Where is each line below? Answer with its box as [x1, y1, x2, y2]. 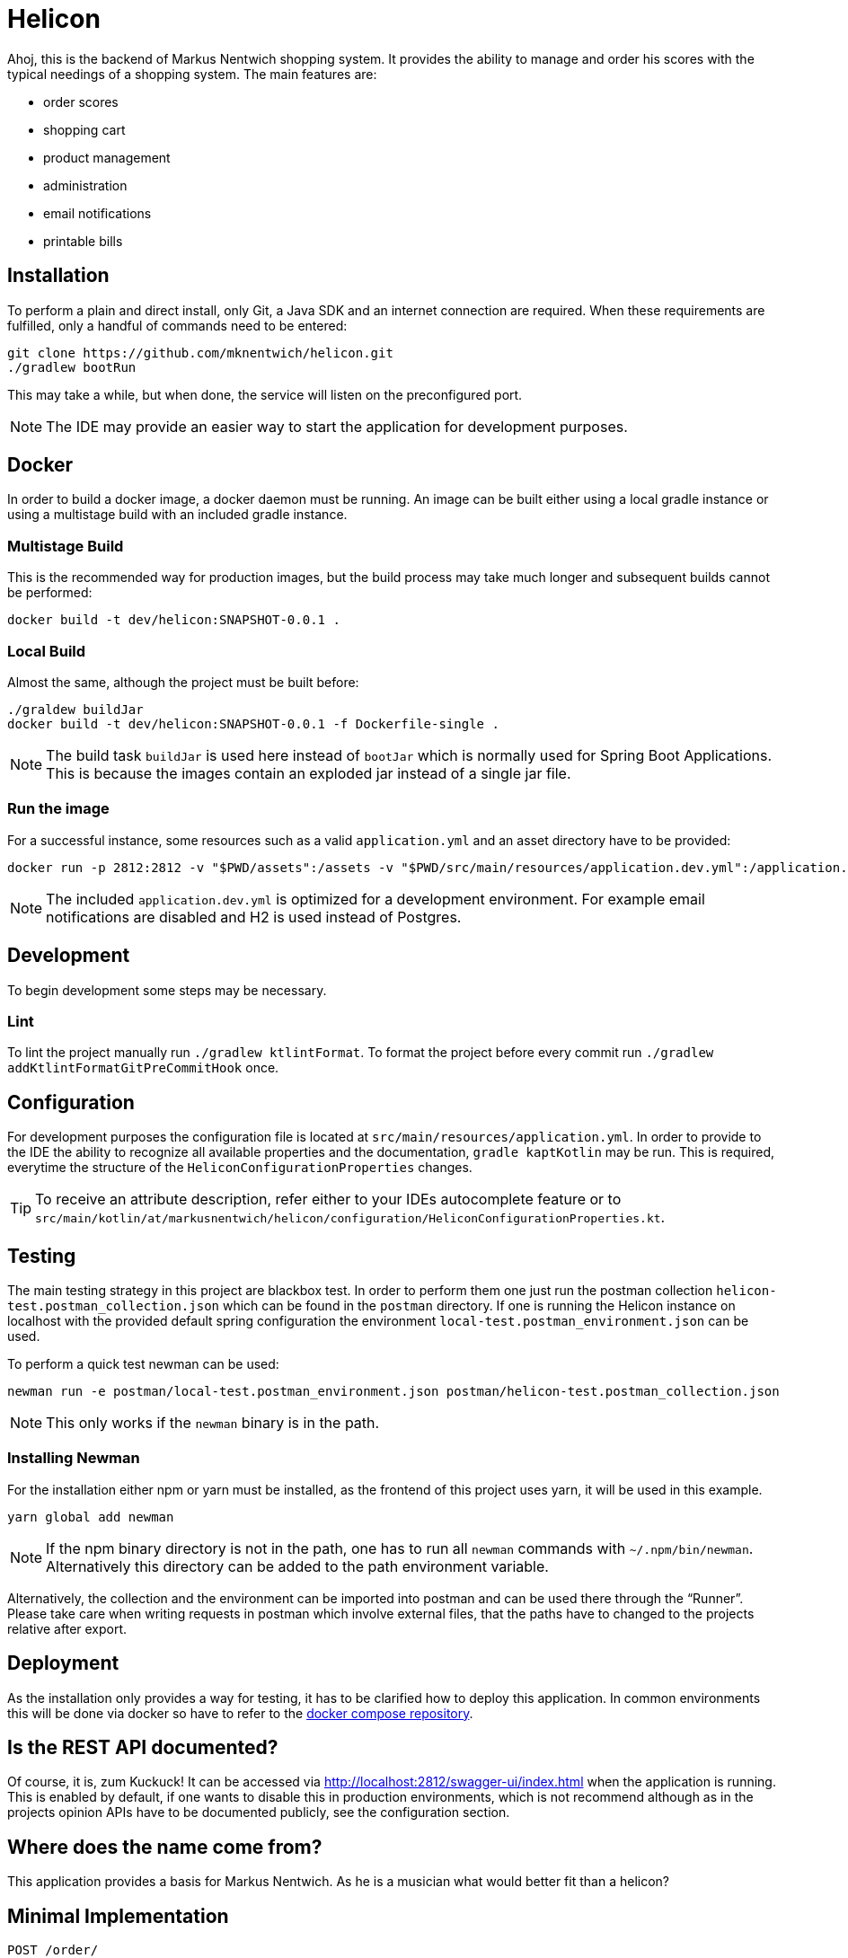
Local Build [7, 641, 86, 660]
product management [43, 149, 171, 165]
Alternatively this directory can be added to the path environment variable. [46, 1557, 549, 1575]
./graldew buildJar [7, 701, 144, 717]
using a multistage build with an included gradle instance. [7, 507, 348, 523]
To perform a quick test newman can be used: [7, 1355, 279, 1371]
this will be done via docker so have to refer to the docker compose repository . [7, 1705, 473, 1721]
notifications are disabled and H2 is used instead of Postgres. [46, 907, 462, 926]
